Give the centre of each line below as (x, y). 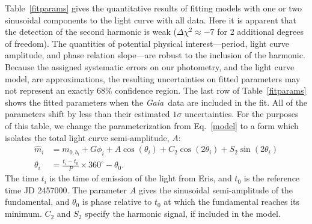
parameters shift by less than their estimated (87, 114)
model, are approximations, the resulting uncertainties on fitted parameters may (153, 78)
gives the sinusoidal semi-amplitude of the (216, 189)
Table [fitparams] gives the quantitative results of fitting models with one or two (154, 8)
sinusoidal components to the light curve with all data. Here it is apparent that (151, 20)
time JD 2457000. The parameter (66, 189)
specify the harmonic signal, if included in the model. (183, 213)
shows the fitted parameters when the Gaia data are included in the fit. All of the (156, 102)
